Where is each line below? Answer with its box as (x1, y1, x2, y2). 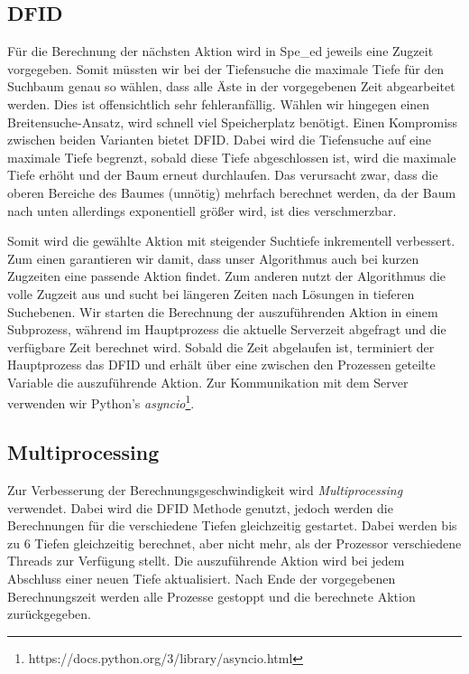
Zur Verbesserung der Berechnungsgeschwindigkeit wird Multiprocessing (7, 480, 403, 499)
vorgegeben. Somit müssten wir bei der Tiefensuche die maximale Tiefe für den (7, 59, 445, 78)
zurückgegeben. (7, 604, 91, 623)
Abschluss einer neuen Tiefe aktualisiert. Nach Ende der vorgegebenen (7, 568, 396, 587)
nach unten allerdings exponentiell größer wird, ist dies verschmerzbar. (7, 201, 397, 220)
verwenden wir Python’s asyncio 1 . (7, 391, 195, 413)
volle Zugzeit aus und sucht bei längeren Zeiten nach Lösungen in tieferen (7, 284, 415, 303)
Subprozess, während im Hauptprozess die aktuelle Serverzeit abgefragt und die (7, 320, 446, 339)
